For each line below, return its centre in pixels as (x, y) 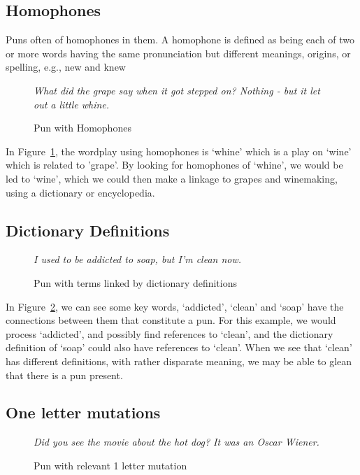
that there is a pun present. (64, 375)
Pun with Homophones (82, 128)
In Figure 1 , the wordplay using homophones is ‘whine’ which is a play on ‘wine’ (179, 151)
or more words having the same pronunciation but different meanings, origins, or (178, 53)
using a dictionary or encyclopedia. (80, 192)
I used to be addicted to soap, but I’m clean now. (138, 259)
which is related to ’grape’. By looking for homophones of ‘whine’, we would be (174, 165)
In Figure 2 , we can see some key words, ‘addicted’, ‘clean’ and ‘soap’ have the (175, 306)
